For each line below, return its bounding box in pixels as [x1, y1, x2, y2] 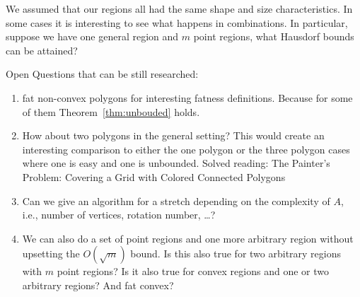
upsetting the [22, 246, 80, 261]
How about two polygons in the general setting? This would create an [22, 128, 325, 143]
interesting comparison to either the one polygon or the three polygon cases [22, 141, 350, 156]
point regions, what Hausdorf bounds [193, 29, 354, 44]
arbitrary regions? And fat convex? [22, 277, 174, 292]
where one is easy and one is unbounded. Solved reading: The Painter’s [22, 156, 330, 170]
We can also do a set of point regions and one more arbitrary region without [22, 231, 354, 245]
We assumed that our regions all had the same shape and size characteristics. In [6, 1, 353, 16]
